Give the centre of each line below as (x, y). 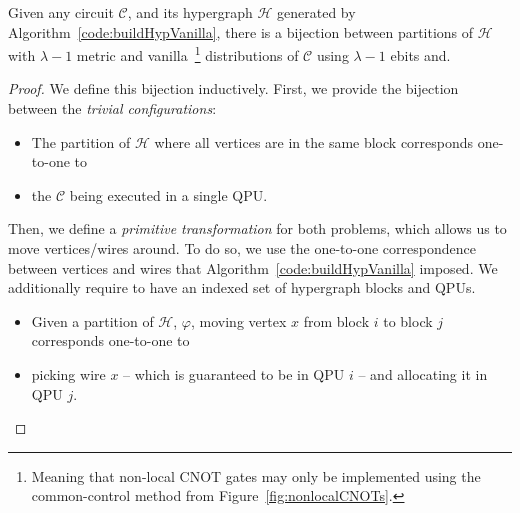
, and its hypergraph (190, 12)
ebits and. (420, 54)
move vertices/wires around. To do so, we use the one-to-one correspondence (242, 248)
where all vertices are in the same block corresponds (314, 141)
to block (408, 320)
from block (336, 320)
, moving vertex (238, 320)
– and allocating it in (423, 373)
